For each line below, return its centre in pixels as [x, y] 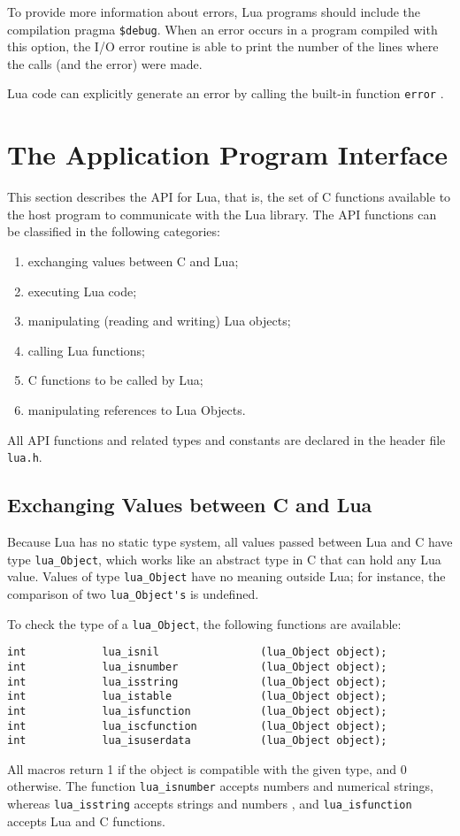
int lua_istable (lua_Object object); [197, 697]
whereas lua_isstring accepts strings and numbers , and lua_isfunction [210, 804]
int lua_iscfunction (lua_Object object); [197, 726]
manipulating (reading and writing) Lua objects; [159, 321]
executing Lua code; [82, 291]
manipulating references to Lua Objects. [137, 409]
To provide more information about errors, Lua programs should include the [214, 12]
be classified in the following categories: [114, 231]
